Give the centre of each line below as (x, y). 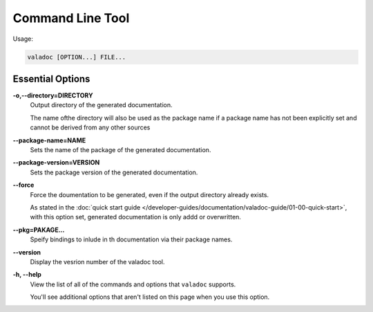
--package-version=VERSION (56, 163)
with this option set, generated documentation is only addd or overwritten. (136, 217)
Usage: (23, 39)
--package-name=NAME (49, 140)
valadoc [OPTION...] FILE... (77, 57)
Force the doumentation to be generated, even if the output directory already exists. (150, 194)
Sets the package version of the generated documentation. (114, 172)
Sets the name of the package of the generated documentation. (121, 149)
